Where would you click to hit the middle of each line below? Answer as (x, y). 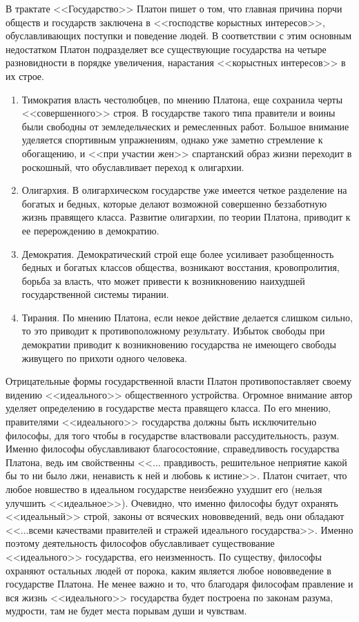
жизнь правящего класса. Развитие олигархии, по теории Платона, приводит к (186, 217)
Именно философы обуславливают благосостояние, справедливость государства (173, 449)
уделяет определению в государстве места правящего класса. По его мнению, (168, 408)
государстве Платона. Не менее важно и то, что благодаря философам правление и (179, 584)
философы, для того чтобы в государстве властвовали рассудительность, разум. (173, 435)
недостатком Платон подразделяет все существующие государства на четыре (166, 49)
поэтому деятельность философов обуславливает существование (140, 543)
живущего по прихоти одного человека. (104, 358)
